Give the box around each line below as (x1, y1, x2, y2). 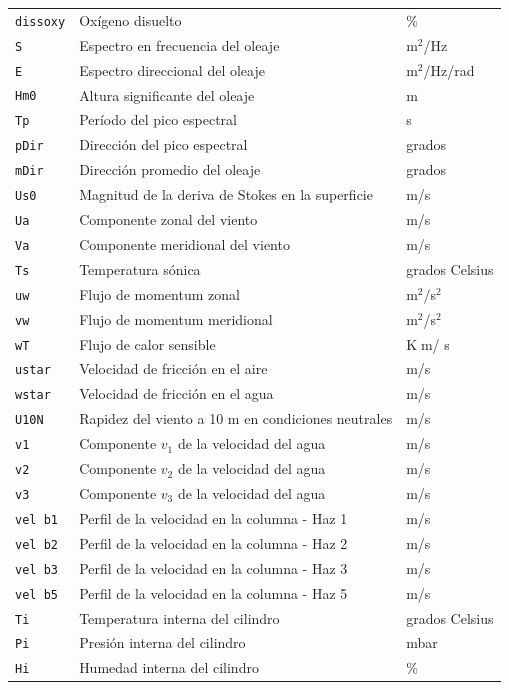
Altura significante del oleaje (79, 84, 255, 105)
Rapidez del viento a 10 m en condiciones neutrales (79, 408, 393, 429)
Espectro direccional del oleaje (79, 59, 265, 80)
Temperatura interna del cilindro (79, 607, 280, 628)
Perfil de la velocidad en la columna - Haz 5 (79, 582, 348, 603)
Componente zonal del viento (79, 209, 258, 230)
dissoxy (15, 14, 66, 29)
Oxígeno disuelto (79, 9, 182, 30)
